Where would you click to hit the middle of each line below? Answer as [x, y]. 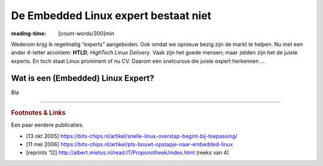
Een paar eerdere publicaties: [47, 125]
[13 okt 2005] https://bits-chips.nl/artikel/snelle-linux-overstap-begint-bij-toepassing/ [132, 136]
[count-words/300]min [86, 33]
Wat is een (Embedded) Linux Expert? [83, 78]
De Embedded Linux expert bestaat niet [111, 16]
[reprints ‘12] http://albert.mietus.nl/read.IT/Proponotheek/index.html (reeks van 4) [128, 153]
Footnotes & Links [38, 113]
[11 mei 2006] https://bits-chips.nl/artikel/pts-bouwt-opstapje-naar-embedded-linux [129, 145]
